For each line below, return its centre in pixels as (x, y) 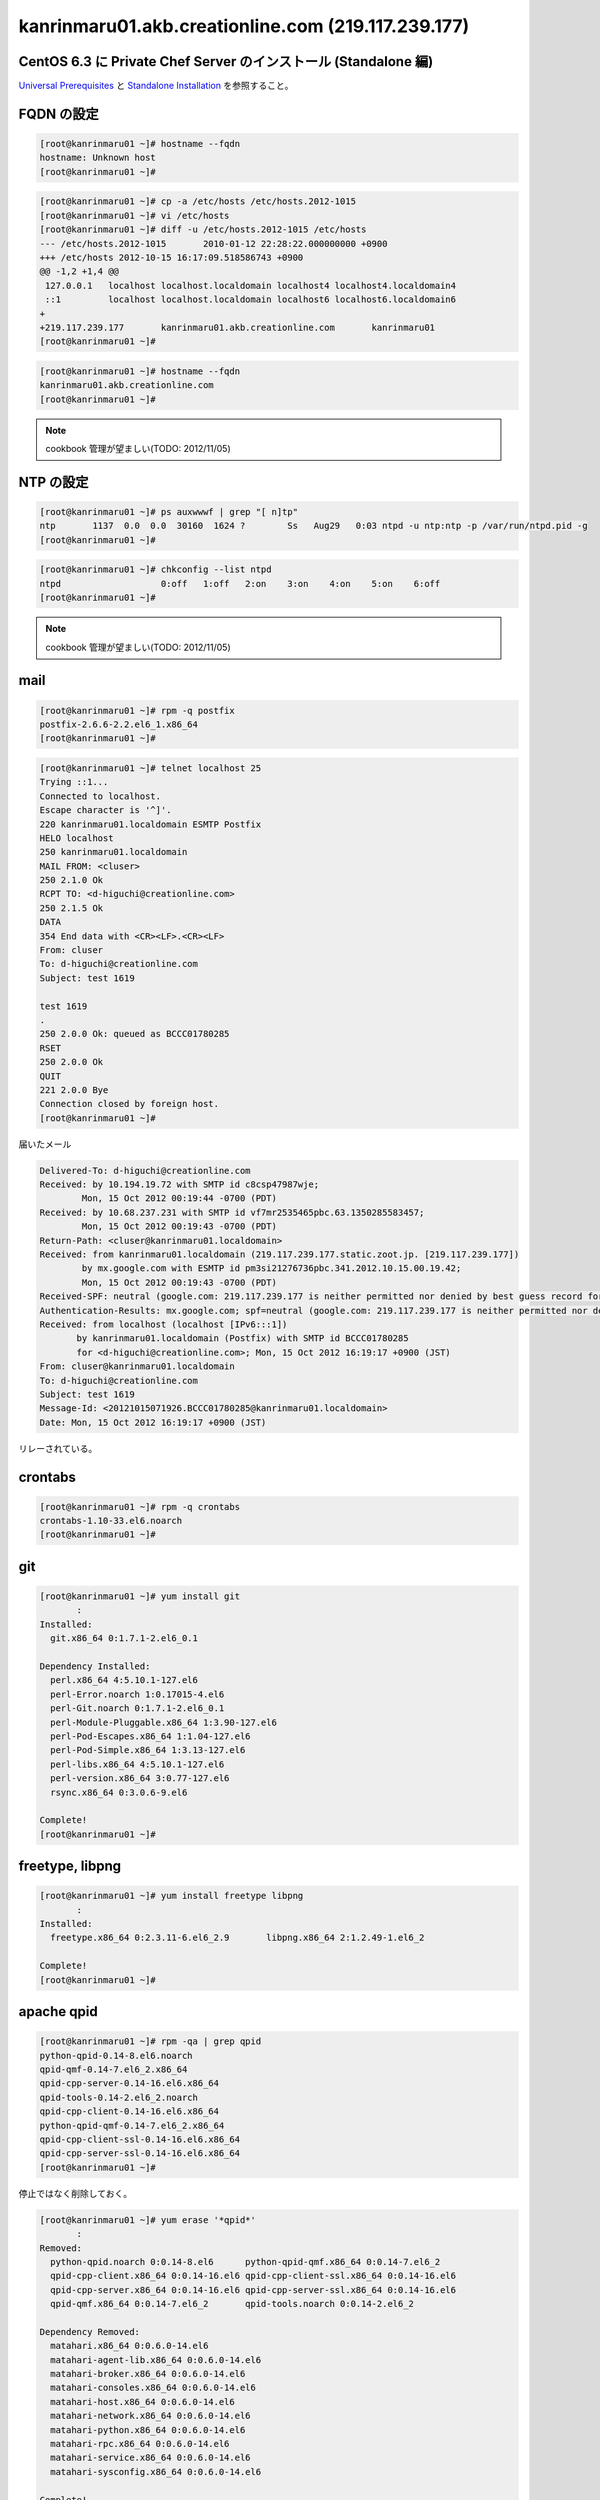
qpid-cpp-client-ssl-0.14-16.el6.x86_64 (139, 2139)
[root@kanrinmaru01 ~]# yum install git (139, 1596)
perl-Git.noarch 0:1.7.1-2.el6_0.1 (137, 1708)
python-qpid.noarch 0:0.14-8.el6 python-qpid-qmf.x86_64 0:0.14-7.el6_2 (245, 2261)
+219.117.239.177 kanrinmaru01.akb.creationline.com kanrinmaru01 (237, 327)
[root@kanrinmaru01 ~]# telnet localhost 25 (150, 768)
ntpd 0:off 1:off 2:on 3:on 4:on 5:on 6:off (240, 583)
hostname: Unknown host (98, 158)
